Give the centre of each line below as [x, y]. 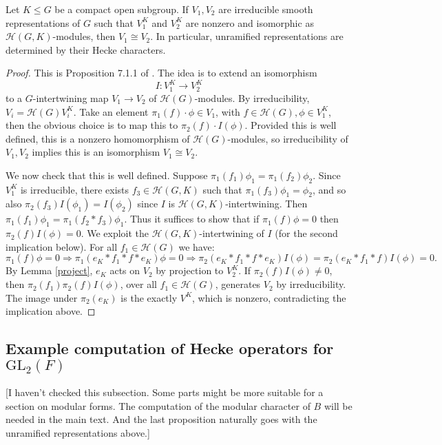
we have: [197, 246]
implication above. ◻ [51, 311]
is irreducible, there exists [75, 189]
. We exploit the [115, 233]
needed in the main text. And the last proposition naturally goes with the [161, 419]
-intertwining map [71, 97]
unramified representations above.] [78, 432]
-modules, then [84, 36]
